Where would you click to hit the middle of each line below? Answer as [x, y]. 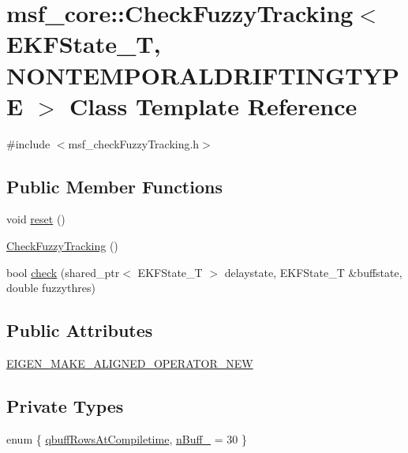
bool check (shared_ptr [63, 272]
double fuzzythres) [51, 288]
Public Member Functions [114, 186]
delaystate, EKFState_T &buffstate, [313, 272]
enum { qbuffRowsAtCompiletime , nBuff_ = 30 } [127, 438]
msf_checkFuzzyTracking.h [134, 143]
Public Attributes [80, 330]
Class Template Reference [213, 105]
